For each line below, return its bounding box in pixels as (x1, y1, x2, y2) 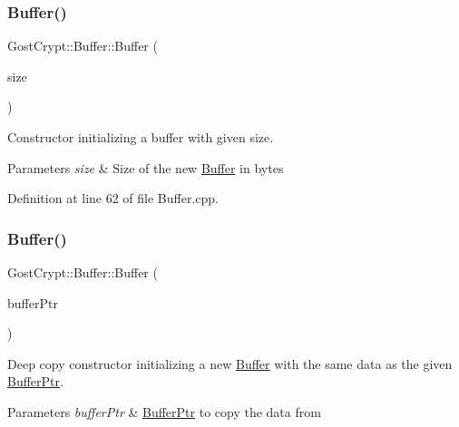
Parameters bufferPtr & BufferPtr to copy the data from (7, 402, 321, 421)
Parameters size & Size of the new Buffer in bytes (7, 158, 284, 177)
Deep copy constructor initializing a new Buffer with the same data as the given (7, 354, 453, 373)
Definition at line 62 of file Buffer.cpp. (7, 189, 220, 208)
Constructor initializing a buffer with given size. (7, 128, 274, 146)
